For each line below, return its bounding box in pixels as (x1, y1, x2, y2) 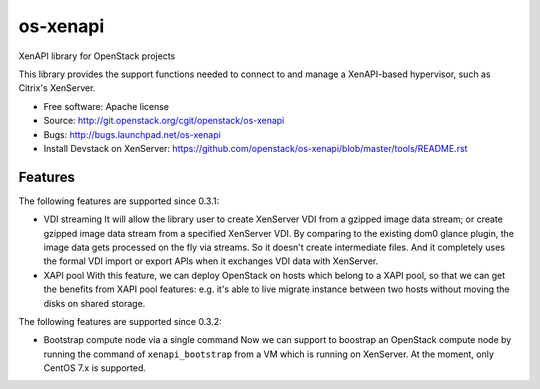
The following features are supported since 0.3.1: (18, 195, 220, 207)
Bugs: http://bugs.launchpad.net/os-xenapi (43, 128, 222, 140)
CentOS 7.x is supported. (43, 362, 147, 374)
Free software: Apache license (43, 100, 170, 112)
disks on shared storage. (43, 297, 146, 309)
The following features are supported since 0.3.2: (18, 315, 222, 327)
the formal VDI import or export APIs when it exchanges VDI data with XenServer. (43, 255, 379, 267)
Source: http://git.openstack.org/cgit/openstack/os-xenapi (43, 115, 285, 127)
